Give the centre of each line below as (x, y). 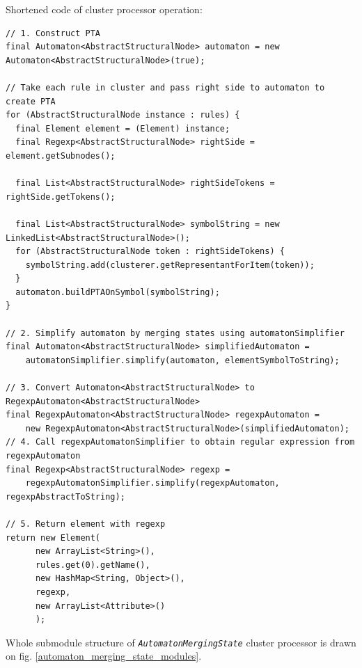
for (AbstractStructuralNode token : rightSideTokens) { (150, 252)
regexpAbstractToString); (65, 496)
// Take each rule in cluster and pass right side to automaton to (165, 87)
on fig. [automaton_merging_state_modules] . (104, 656)
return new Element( (53, 538)
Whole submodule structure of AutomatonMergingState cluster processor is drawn (181, 642)
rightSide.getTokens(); (61, 197)
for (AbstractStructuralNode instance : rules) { (123, 115)
